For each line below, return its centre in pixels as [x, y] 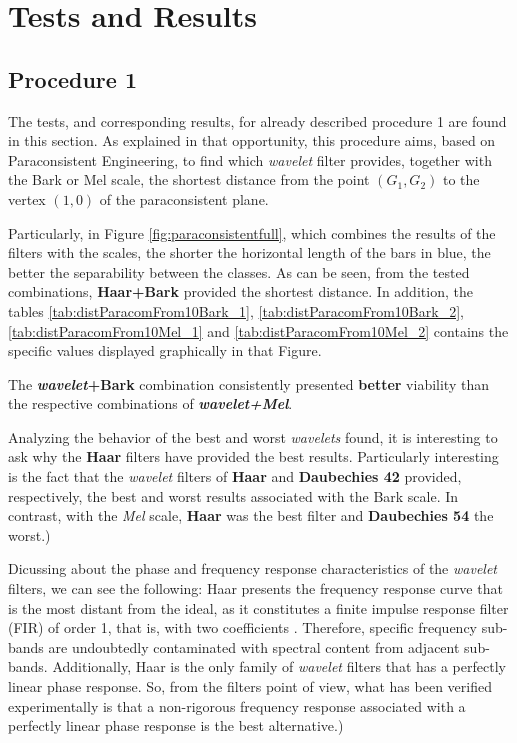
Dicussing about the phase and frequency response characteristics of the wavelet [253, 568]
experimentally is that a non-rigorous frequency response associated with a [237, 705]
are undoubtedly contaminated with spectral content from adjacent [254, 646]
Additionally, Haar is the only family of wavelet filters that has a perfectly [279, 666]
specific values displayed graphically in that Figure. [165, 350]
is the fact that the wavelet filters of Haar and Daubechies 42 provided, [235, 476]
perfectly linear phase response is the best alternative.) [176, 725]
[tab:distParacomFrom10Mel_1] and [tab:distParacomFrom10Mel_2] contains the [258, 330]
